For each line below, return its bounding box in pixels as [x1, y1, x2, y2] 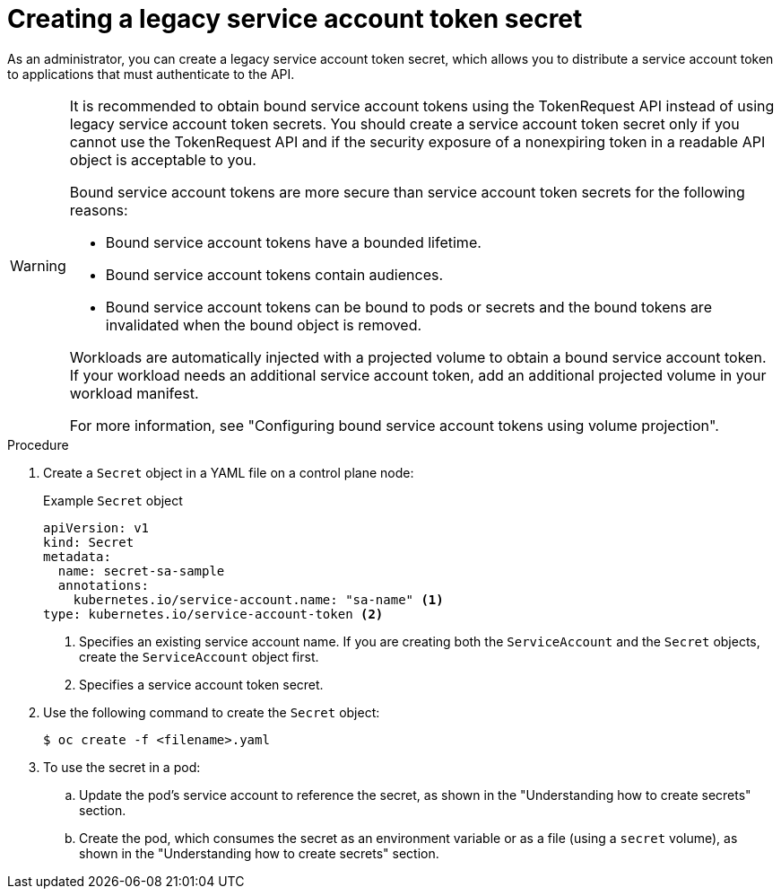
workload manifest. [69, 383, 199, 402]
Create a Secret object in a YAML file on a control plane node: [43, 464, 414, 480]
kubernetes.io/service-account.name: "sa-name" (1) [73, 592, 444, 607]
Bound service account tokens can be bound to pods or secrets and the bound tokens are [105, 297, 712, 316]
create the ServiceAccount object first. [79, 648, 319, 664]
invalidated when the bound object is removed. [105, 315, 422, 334]
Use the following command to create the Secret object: [43, 704, 380, 720]
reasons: [69, 200, 128, 219]
